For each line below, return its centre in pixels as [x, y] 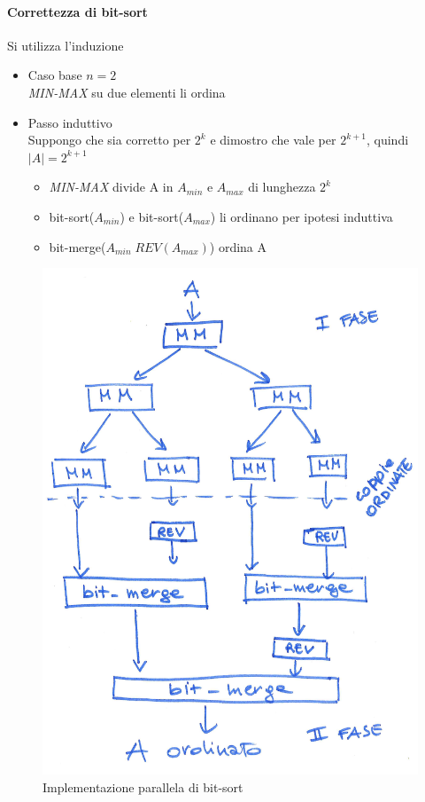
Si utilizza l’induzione [66, 45]
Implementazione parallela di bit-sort [143, 787]
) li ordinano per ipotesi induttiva [301, 216]
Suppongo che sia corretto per [109, 140]
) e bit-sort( [152, 216]
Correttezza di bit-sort [77, 11]
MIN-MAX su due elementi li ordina [127, 92]
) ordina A [238, 246]
